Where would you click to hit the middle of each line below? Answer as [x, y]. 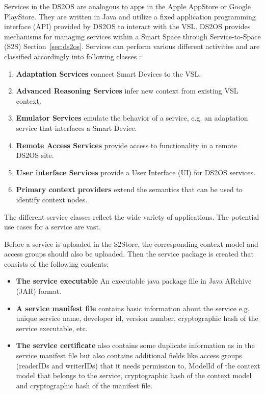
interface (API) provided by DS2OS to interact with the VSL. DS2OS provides [127, 26]
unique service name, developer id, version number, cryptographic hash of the [137, 318]
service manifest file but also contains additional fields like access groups [129, 355]
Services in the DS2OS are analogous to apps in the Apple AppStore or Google [128, 6]
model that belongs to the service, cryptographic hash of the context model [134, 375]
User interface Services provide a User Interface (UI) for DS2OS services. [136, 172]
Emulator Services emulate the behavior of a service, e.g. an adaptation [132, 118]
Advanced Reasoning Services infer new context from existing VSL [127, 91]
